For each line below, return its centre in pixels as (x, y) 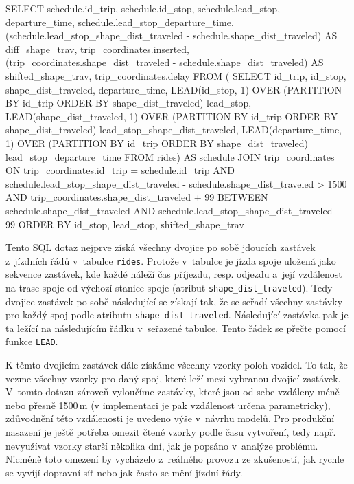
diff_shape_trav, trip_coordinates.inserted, (97, 48)
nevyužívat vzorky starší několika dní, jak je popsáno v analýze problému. (162, 445)
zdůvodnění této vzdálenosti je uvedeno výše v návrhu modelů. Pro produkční (170, 418)
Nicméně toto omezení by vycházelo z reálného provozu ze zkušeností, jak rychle (175, 459)
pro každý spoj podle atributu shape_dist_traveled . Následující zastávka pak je (177, 315)
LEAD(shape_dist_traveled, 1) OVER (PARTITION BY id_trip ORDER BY (172, 116)
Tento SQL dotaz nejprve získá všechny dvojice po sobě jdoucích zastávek (161, 247)
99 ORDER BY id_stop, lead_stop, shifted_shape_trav (125, 224)
